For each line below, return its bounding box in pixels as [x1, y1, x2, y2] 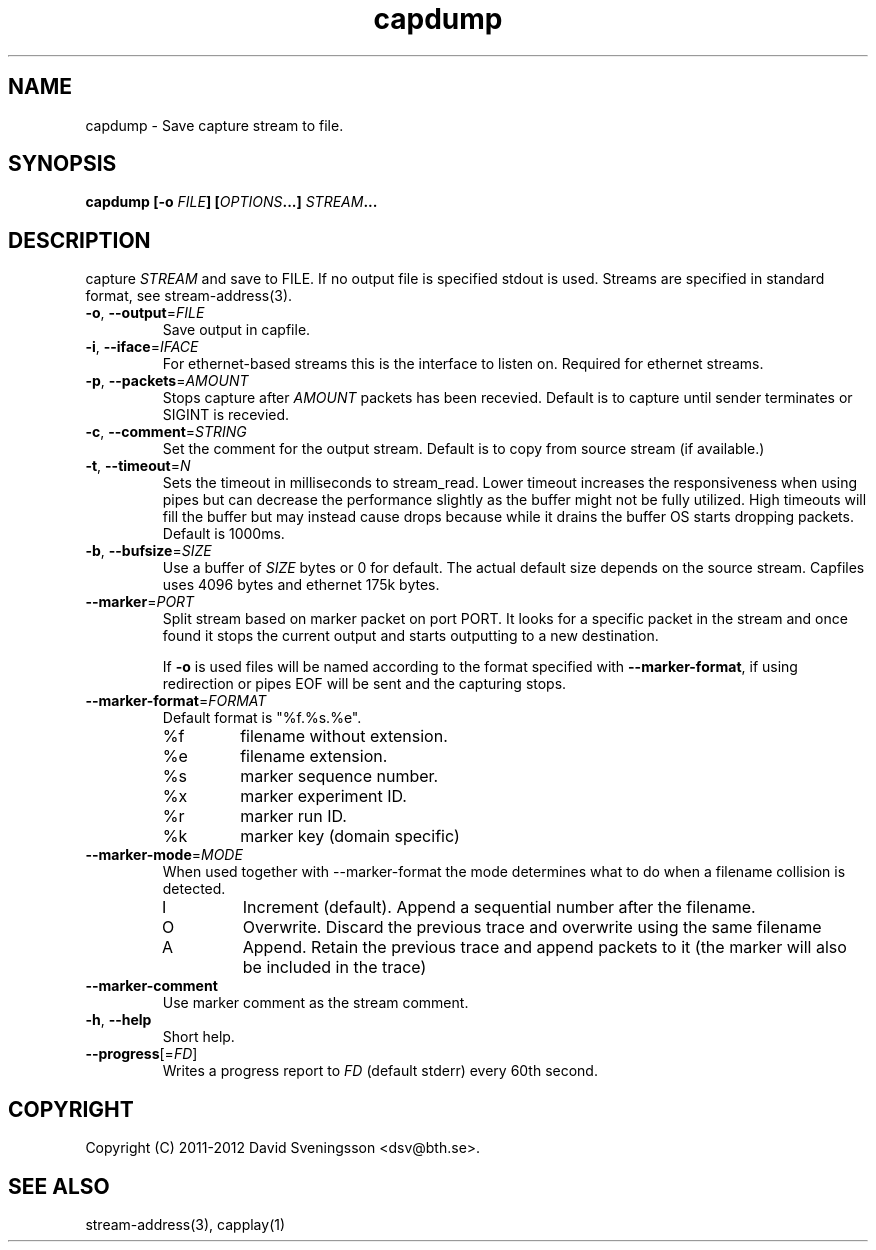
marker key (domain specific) [240, 826, 460, 847]
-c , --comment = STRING [85, 423, 247, 441]
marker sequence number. [240, 766, 439, 787]
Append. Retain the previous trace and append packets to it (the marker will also [242, 937, 847, 958]
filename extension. [240, 746, 388, 767]
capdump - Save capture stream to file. [85, 116, 344, 134]
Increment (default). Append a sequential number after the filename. [242, 897, 756, 918]
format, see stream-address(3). [85, 287, 293, 305]
